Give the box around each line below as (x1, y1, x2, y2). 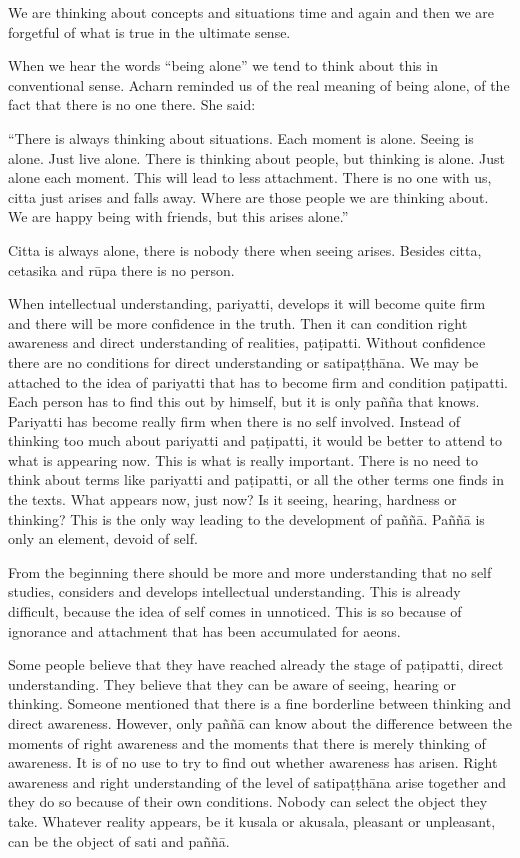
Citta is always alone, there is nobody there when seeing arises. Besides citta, (8, 239, 482, 260)
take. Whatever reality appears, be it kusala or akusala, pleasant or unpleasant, (8, 810, 496, 831)
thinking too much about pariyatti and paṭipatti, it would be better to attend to (8, 430, 503, 451)
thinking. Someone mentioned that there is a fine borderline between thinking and (8, 693, 512, 714)
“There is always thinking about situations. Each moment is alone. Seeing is (8, 127, 474, 148)
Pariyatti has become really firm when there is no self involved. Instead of (8, 410, 461, 431)
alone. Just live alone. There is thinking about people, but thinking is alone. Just (8, 147, 506, 168)
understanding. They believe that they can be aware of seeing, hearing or (8, 673, 456, 694)
